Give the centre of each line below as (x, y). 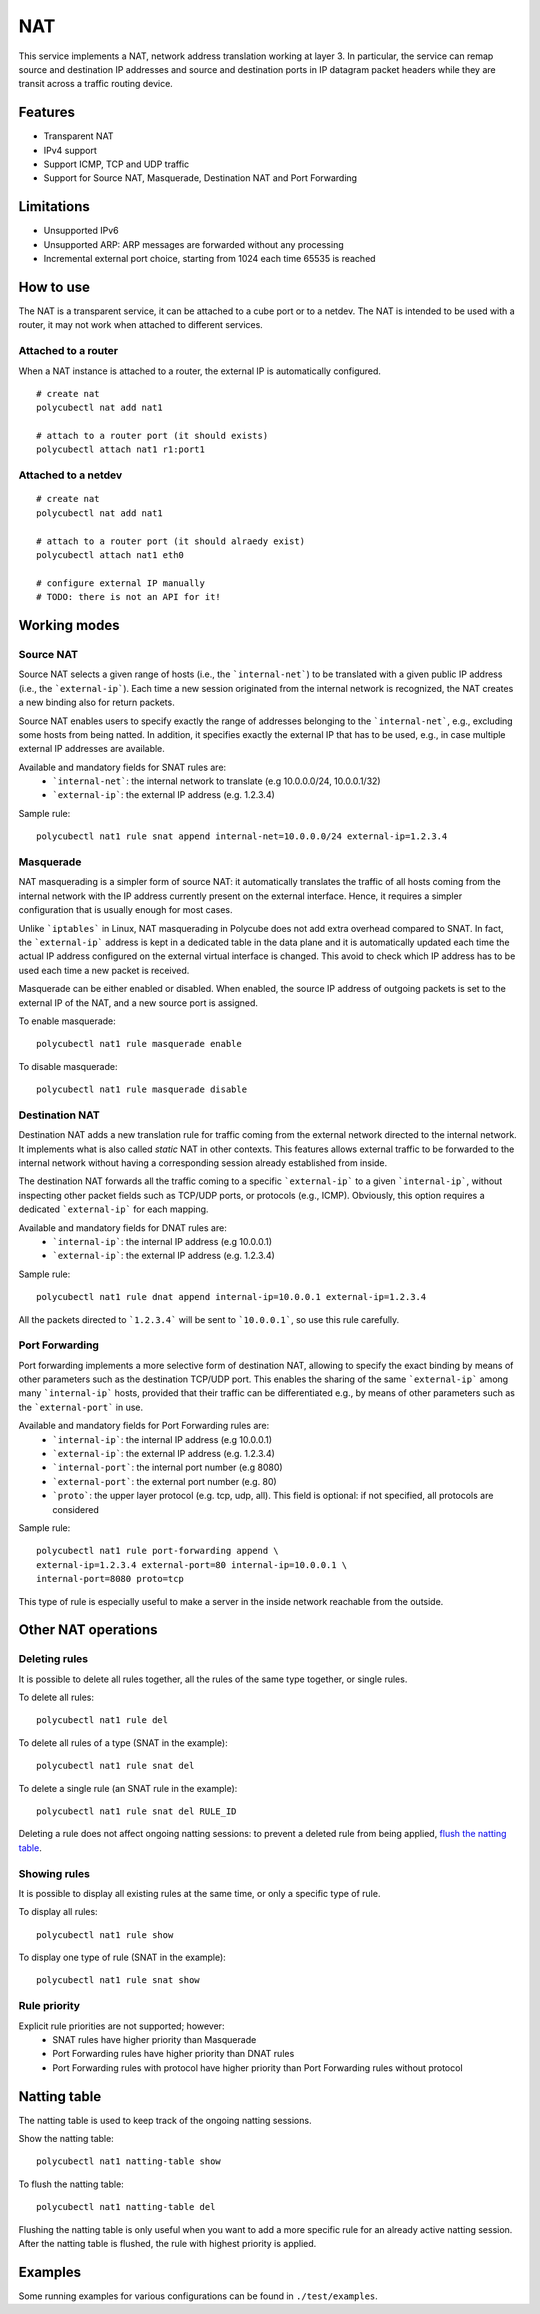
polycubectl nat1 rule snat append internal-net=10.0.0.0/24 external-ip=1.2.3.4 (242, 836)
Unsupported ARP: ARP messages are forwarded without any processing (193, 244)
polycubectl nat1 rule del (102, 1720)
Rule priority (49, 2006)
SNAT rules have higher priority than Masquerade (154, 2040)
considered (75, 1509)
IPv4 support (70, 150)
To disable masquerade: (68, 1066)
